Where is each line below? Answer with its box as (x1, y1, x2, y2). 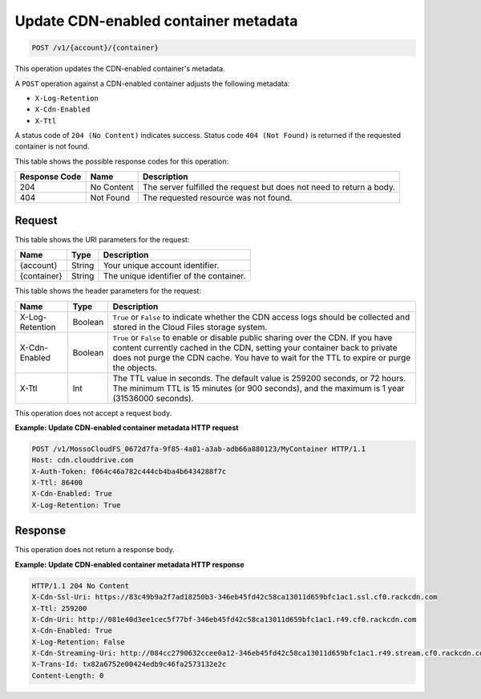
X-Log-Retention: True (31, 500, 121, 510)
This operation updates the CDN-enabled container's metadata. (14, 64, 225, 74)
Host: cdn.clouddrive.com (31, 456, 134, 465)
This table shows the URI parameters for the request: (14, 234, 190, 244)
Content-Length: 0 (31, 671, 104, 680)
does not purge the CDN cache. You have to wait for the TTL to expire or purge (112, 352, 411, 363)
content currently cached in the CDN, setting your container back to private (112, 342, 398, 353)
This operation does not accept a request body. (14, 408, 172, 417)
